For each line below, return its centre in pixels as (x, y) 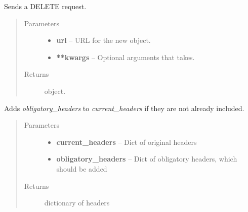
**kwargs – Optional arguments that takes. (126, 57)
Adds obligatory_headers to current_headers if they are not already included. (124, 108)
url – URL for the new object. (104, 40)
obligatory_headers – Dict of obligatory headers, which (147, 159)
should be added (82, 168)
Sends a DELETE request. (45, 6)
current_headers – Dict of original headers (127, 142)
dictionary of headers (77, 203)
